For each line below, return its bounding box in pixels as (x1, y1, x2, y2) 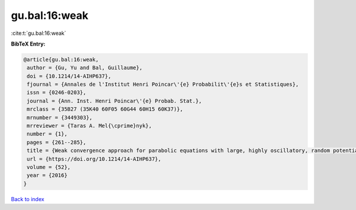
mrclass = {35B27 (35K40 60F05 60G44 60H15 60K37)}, (27, 106, 183, 112)
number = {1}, (27, 131, 68, 137)
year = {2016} (27, 172, 68, 179)
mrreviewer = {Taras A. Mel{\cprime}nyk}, (27, 122, 152, 130)
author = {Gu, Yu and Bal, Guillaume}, (27, 64, 142, 71)
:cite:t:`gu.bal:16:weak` (11, 30, 66, 37)
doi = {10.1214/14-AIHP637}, (27, 73, 112, 79)
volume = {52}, (27, 164, 71, 170)
